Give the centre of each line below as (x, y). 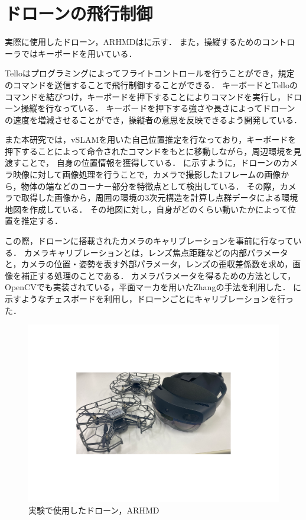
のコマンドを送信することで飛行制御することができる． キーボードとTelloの (151, 84)
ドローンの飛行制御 (79, 13)
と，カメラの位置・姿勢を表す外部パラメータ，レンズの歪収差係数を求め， (149, 264)
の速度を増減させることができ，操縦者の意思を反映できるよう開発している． (153, 119)
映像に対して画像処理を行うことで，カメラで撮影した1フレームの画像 (147, 174)
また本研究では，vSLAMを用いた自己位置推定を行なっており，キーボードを (151, 139)
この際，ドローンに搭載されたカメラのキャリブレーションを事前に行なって (149, 241)
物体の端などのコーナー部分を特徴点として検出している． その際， (150, 186)
